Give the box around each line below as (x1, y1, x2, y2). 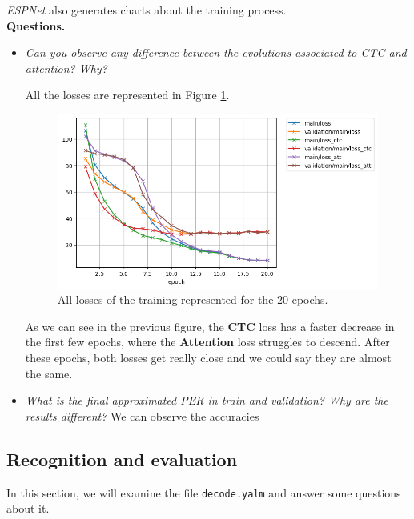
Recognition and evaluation (6, 446, 238, 471)
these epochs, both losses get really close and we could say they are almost (25, 349, 392, 366)
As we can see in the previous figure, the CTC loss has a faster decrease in (25, 317, 395, 334)
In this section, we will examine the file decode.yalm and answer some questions (6, 484, 401, 501)
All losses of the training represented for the (57, 291, 274, 308)
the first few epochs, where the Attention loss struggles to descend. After (25, 333, 390, 350)
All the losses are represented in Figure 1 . (25, 86, 230, 103)
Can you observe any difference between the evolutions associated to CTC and (25, 44, 407, 61)
